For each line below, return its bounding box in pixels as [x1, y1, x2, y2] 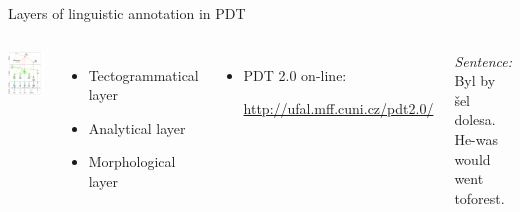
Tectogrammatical [88, 64, 199, 85]
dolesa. [454, 109, 496, 130]
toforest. [454, 187, 505, 208]
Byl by [454, 70, 496, 91]
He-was [454, 128, 499, 149]
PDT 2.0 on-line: [243, 64, 347, 85]
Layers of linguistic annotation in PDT [8, 3, 246, 23]
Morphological [88, 151, 176, 172]
